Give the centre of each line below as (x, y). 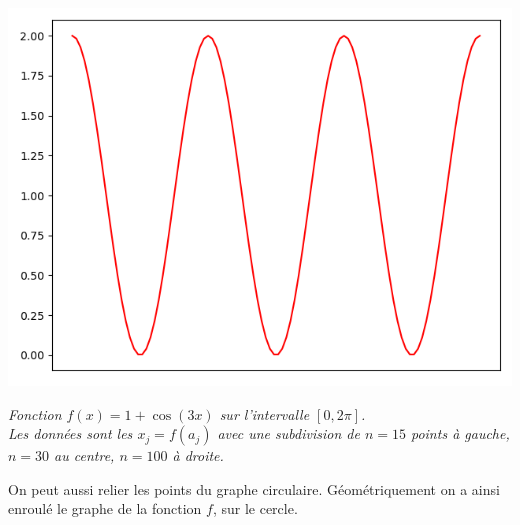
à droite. (198, 455)
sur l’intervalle (264, 413)
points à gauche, (460, 433)
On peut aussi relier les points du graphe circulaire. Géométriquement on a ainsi (254, 488)
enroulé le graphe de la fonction (105, 508)
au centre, (84, 455)
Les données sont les (70, 433)
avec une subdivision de (288, 433)
